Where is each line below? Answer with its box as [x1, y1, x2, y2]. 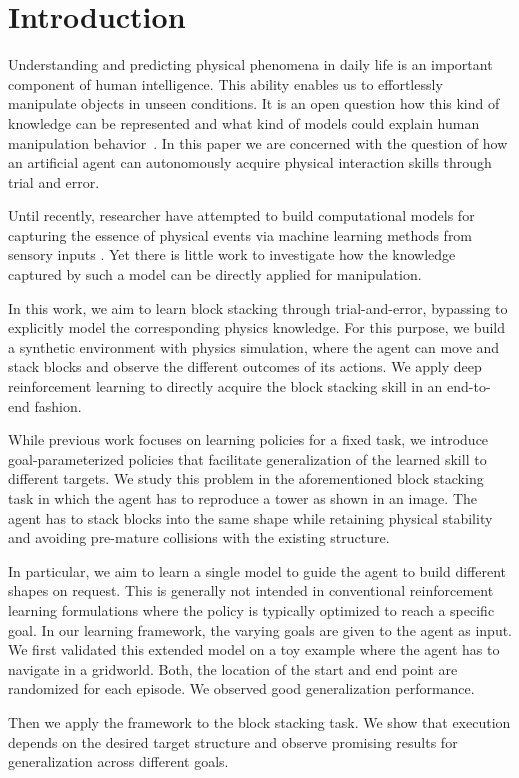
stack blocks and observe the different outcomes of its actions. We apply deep [8, 356, 482, 377]
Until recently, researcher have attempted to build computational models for [8, 205, 475, 226]
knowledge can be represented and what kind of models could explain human [8, 112, 480, 133]
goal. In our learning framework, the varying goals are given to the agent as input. [8, 619, 513, 640]
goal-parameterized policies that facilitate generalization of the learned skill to [8, 448, 487, 469]
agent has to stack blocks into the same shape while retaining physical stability [8, 507, 493, 528]
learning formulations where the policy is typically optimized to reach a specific [8, 599, 495, 620]
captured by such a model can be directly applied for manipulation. [8, 264, 422, 285]
